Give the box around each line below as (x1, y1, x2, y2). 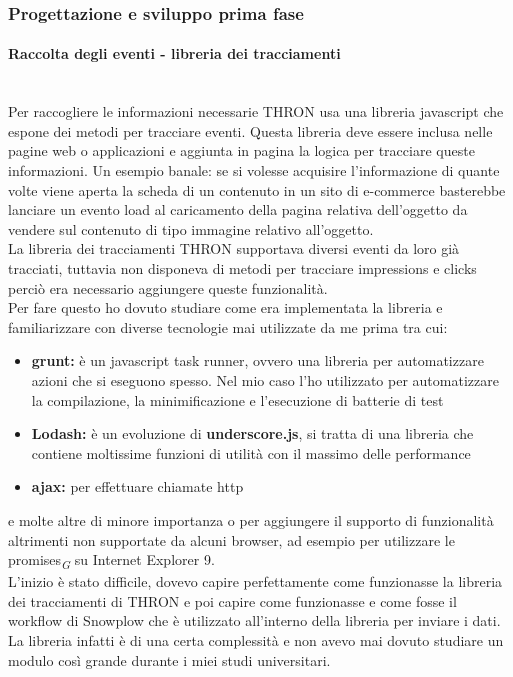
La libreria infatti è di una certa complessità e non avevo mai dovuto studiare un (8, 630, 504, 651)
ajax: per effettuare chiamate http (31, 476, 244, 497)
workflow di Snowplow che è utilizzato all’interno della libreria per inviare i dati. (8, 610, 501, 631)
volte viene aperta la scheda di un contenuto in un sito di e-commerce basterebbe (8, 179, 506, 200)
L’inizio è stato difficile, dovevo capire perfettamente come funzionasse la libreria (8, 571, 503, 592)
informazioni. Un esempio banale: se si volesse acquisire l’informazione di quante (8, 160, 500, 181)
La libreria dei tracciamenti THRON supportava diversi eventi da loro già (8, 238, 460, 259)
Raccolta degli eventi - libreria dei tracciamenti (8, 43, 341, 64)
